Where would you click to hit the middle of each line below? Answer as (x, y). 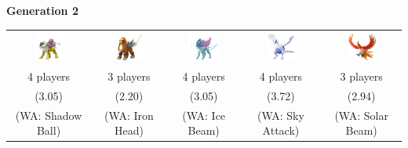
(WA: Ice (204, 115)
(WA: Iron (129, 115)
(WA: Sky (280, 115)
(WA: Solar (361, 115)
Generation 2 (42, 10)
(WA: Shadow (49, 115)
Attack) (281, 130)
